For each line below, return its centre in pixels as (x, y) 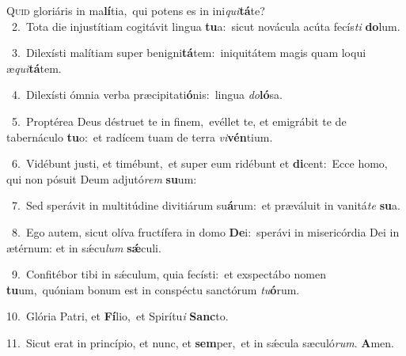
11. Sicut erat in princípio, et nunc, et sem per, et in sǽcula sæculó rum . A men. (200, 342)
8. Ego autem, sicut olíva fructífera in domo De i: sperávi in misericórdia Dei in (205, 231)
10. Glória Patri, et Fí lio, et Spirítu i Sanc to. (118, 316)
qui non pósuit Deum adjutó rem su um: (102, 178)
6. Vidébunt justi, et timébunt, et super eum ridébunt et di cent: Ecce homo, (199, 163)
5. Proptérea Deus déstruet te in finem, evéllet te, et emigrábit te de (179, 121)
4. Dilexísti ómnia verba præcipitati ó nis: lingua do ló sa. (147, 95)
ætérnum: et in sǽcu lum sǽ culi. (84, 247)
